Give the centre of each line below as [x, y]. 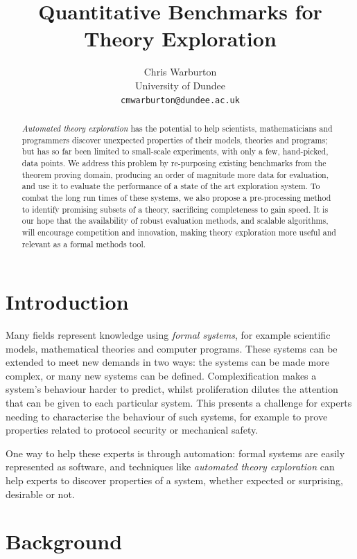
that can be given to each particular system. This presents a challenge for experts [179, 403]
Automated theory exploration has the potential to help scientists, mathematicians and [177, 128]
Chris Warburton [180, 72]
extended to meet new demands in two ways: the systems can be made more [167, 362]
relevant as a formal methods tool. [84, 243]
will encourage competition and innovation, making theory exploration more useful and [179, 232]
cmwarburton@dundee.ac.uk [180, 100]
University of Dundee [180, 85]
